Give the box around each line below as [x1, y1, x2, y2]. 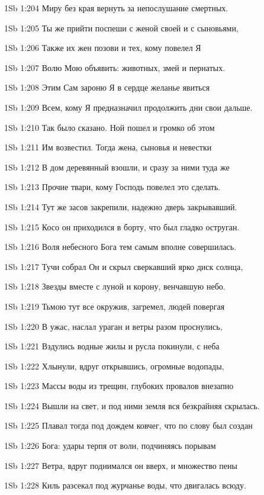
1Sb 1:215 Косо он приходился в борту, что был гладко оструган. [4, 220, 240, 233]
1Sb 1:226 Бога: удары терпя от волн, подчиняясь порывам [4, 439, 216, 452]
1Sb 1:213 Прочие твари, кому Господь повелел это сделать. [4, 181, 221, 193]
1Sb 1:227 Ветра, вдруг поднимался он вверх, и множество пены [4, 459, 237, 471]
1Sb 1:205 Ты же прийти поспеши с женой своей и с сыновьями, [4, 21, 239, 34]
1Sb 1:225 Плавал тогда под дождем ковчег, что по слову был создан [4, 419, 253, 432]
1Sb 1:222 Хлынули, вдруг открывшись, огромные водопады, [4, 359, 224, 372]
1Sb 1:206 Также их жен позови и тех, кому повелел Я [4, 41, 201, 54]
